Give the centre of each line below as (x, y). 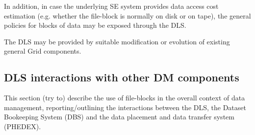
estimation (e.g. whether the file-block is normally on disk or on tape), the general (127, 15)
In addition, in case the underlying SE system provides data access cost (111, 6)
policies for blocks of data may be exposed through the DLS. (95, 25)
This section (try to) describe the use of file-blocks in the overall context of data (125, 98)
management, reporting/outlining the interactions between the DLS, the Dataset (125, 107)
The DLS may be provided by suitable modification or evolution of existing (117, 41)
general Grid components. (43, 51)
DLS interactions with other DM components (122, 77)
